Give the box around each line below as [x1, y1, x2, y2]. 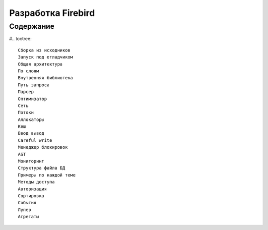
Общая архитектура [18, 61, 63, 67]
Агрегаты [18, 214, 39, 220]
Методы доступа [18, 179, 55, 185]
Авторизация [18, 186, 47, 192]
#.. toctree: [9, 36, 32, 42]
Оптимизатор [18, 96, 47, 102]
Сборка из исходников [18, 47, 70, 53]
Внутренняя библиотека [18, 75, 73, 81]
